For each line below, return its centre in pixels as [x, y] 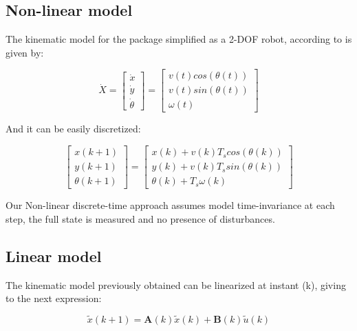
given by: [25, 52]
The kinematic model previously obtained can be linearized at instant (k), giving [176, 284]
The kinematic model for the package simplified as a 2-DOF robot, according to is [179, 39]
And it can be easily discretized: [73, 129]
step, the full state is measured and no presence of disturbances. [140, 218]
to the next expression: [54, 298]
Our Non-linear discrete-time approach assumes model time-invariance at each [170, 205]
